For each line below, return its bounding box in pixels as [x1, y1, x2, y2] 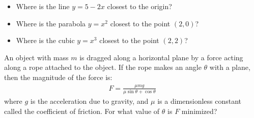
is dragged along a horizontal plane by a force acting [79, 52, 243, 62]
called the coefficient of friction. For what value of [4, 105, 160, 116]
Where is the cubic [16, 35, 75, 46]
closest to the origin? [107, 1, 172, 11]
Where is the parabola [16, 18, 86, 28]
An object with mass [4, 52, 69, 62]
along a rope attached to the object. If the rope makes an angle [4, 62, 202, 72]
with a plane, [209, 62, 250, 72]
